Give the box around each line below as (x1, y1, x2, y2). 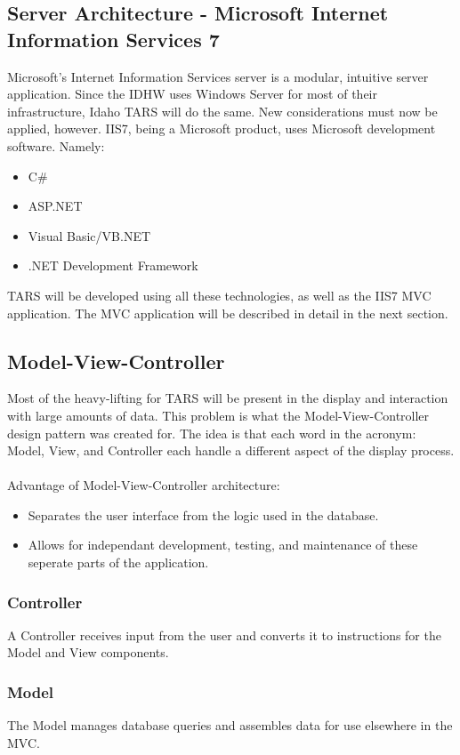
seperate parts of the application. (28, 553, 209, 572)
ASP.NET (28, 197, 83, 215)
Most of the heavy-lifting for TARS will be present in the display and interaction (7, 389, 448, 407)
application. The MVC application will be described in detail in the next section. (7, 303, 448, 322)
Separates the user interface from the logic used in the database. (28, 505, 379, 524)
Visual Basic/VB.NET (28, 226, 151, 245)
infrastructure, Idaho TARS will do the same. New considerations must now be (7, 101, 438, 120)
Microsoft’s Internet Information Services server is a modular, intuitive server (7, 67, 429, 85)
